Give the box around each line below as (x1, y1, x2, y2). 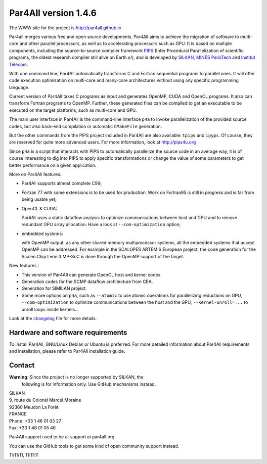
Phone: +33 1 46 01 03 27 (9, 418, 61, 424)
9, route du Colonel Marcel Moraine (9, 397, 82, 403)
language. (9, 84, 30, 90)
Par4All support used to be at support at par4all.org (9, 434, 115, 440)
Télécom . (9, 61, 28, 67)
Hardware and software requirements (9, 328, 128, 336)
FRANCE (9, 411, 27, 417)
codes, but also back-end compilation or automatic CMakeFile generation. (9, 123, 162, 129)
